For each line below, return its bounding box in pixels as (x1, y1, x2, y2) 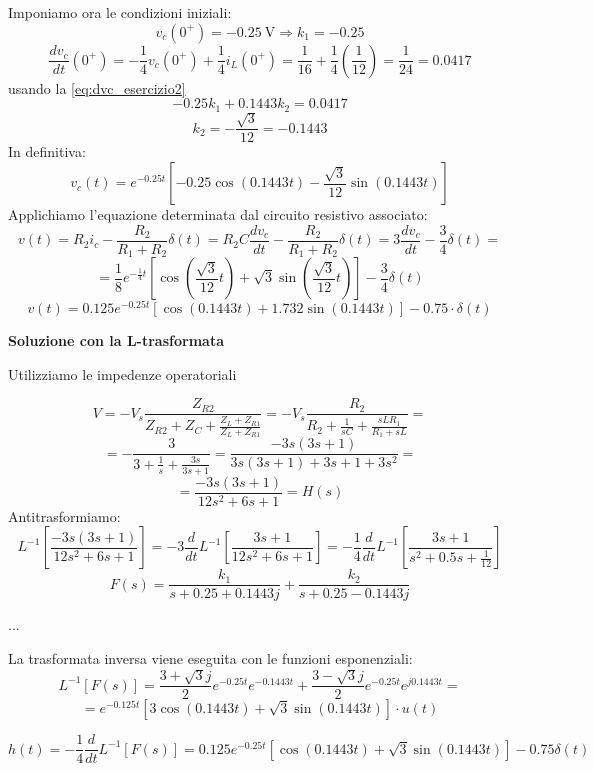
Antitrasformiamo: (8, 505, 121, 526)
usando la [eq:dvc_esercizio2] (8, 77, 186, 98)
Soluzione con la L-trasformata (8, 330, 224, 351)
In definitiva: (8, 141, 86, 162)
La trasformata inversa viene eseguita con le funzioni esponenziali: (8, 647, 413, 668)
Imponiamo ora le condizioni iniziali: (8, 2, 232, 22)
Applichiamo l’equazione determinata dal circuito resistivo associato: (8, 204, 428, 225)
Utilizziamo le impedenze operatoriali (8, 363, 237, 384)
